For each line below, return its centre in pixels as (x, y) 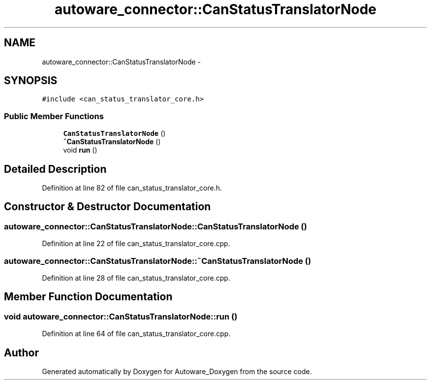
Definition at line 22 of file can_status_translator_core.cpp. (136, 244)
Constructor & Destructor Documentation (108, 207)
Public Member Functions (54, 116)
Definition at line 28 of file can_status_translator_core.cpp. (136, 278)
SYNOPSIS (31, 81)
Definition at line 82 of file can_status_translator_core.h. (132, 188)
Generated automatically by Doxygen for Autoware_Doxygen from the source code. (177, 372)
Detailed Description (55, 169)
